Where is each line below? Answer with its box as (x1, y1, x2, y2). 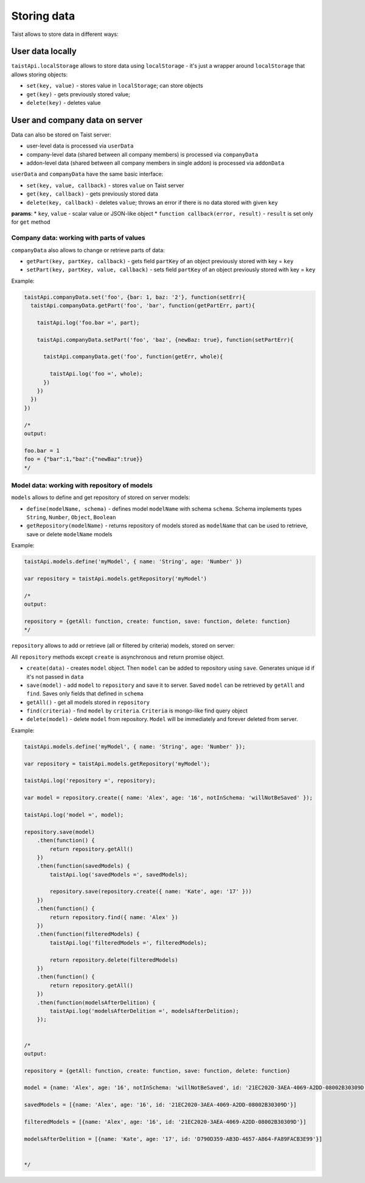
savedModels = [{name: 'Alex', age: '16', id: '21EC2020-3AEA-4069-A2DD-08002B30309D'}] (24, 1101, 297, 1109)
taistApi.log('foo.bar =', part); (36, 319, 140, 326)
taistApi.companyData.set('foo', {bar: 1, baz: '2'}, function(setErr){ (24, 293, 246, 300)
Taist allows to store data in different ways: (11, 30, 119, 38)
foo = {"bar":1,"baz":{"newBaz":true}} (24, 456, 143, 463)
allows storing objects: (11, 71, 68, 78)
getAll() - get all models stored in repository (26, 698, 150, 706)
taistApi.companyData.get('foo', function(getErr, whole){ (43, 353, 223, 360)
